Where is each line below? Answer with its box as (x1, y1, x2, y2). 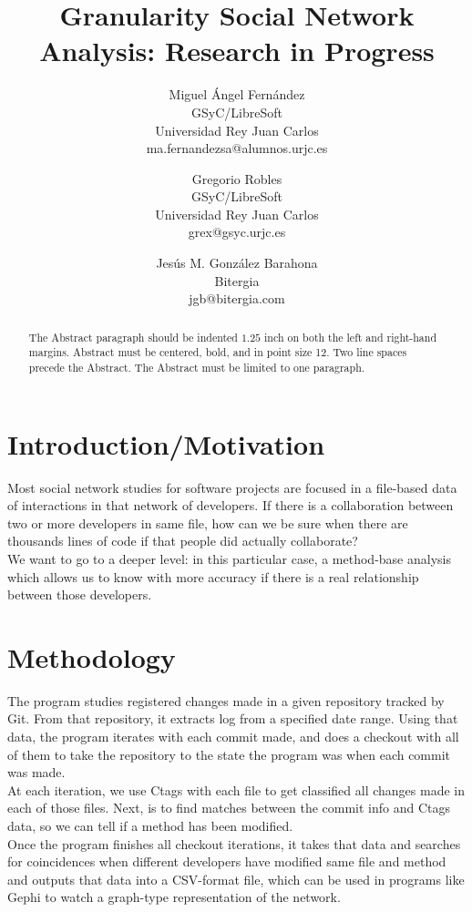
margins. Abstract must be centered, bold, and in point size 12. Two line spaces (28, 344, 407, 360)
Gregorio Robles (191, 169, 282, 188)
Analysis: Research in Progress (39, 32, 435, 69)
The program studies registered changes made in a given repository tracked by (7, 691, 445, 710)
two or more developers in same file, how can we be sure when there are (7, 513, 408, 532)
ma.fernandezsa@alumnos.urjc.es (146, 138, 328, 158)
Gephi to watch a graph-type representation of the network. (7, 887, 341, 907)
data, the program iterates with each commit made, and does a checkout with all (7, 727, 459, 746)
